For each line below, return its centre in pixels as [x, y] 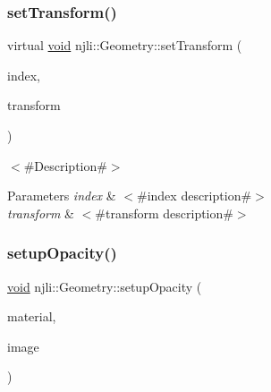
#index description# [195, 196]
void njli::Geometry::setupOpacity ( [105, 286]
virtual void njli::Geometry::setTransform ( [125, 45]
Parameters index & [62, 196]
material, [32, 316]
